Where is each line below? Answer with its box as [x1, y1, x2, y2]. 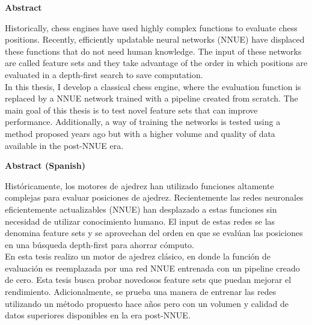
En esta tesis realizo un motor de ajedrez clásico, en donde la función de [5, 250, 271, 263]
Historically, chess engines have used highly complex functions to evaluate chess [5, 21, 298, 34]
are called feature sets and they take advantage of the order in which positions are [5, 56, 308, 69]
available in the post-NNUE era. [5, 139, 124, 151]
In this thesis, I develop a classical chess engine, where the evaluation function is [5, 80, 301, 93]
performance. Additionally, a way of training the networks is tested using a [5, 115, 281, 128]
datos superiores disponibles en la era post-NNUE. [5, 309, 191, 321]
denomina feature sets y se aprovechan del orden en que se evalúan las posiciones [5, 226, 303, 239]
